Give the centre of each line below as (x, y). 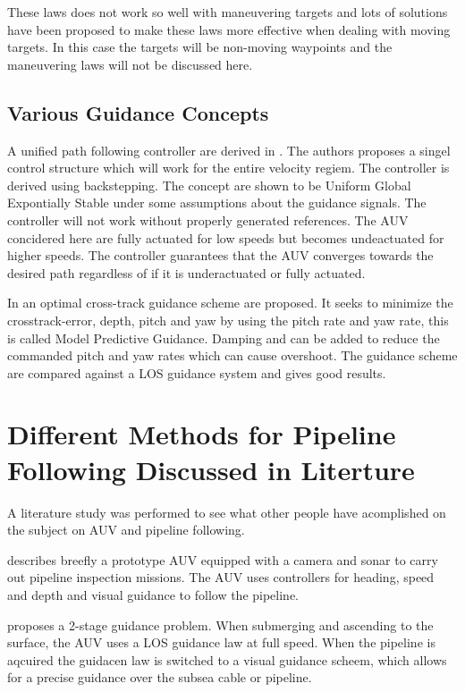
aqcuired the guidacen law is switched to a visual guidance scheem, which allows (227, 659)
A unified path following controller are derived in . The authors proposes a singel (229, 150)
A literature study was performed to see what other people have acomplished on (227, 512)
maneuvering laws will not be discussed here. (130, 64)
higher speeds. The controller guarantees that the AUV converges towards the (220, 255)
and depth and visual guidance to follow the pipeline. (153, 594)
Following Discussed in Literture (211, 469)
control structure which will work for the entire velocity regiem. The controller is (228, 168)
